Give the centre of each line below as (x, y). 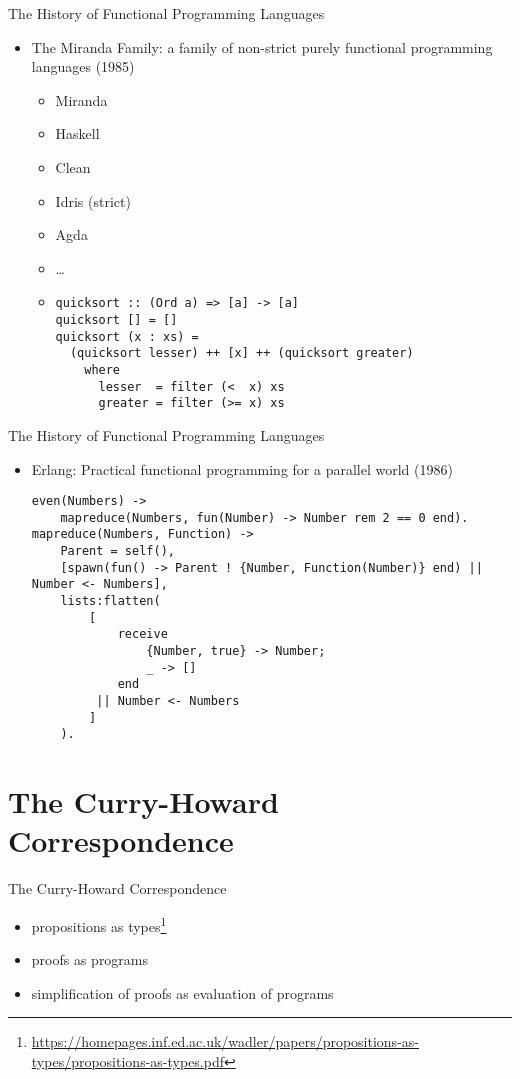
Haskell (77, 133)
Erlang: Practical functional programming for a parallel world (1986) (242, 468)
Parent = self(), (117, 551)
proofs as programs (90, 959)
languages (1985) (83, 66)
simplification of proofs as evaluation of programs (182, 992)
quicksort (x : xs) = (127, 336)
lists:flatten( (110, 601)
